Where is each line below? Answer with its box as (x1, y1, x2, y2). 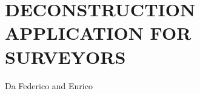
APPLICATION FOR (5, 20, 192, 45)
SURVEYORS (5, 44, 126, 69)
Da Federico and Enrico (5, 79, 93, 92)
